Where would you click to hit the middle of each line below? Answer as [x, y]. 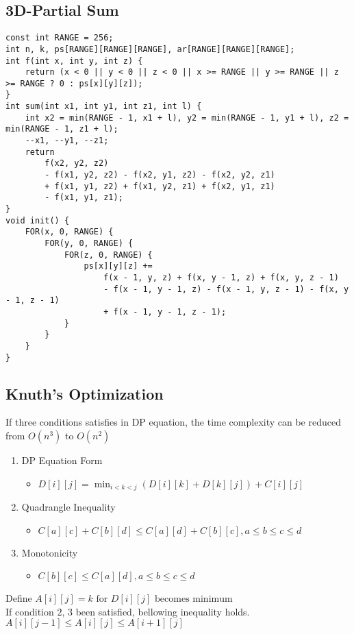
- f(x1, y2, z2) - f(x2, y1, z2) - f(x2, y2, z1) [160, 175]
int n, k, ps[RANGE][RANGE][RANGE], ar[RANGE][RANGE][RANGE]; [150, 49]
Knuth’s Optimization [85, 393]
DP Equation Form [62, 460]
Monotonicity [50, 552]
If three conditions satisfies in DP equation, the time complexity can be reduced [173, 422]
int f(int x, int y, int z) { [74, 61]
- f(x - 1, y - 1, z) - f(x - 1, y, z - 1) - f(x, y [226, 289]
